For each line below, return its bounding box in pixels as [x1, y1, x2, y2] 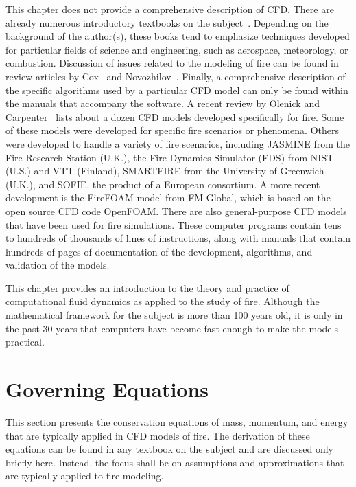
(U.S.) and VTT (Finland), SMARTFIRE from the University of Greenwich [5, 163, 324, 178]
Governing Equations [5, 375, 209, 403]
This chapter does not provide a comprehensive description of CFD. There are [5, 2, 334, 16]
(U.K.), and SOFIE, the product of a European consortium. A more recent [5, 177, 320, 191]
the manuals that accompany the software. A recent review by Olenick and [5, 96, 320, 111]
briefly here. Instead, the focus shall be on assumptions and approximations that [5, 455, 344, 469]
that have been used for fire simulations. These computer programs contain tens [5, 217, 342, 231]
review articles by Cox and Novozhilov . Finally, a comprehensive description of [5, 69, 346, 83]
